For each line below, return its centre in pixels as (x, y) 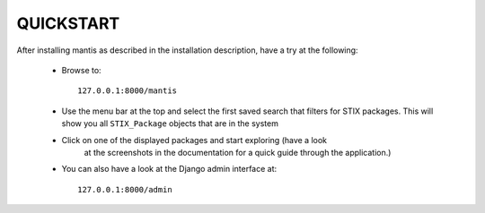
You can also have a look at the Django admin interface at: (169, 169)
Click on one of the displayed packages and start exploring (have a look (194, 140)
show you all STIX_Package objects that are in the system (170, 124)
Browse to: (82, 70)
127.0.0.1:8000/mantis (128, 91)
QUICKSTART (68, 23)
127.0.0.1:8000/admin (125, 189)
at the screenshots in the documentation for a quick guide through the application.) (238, 152)
